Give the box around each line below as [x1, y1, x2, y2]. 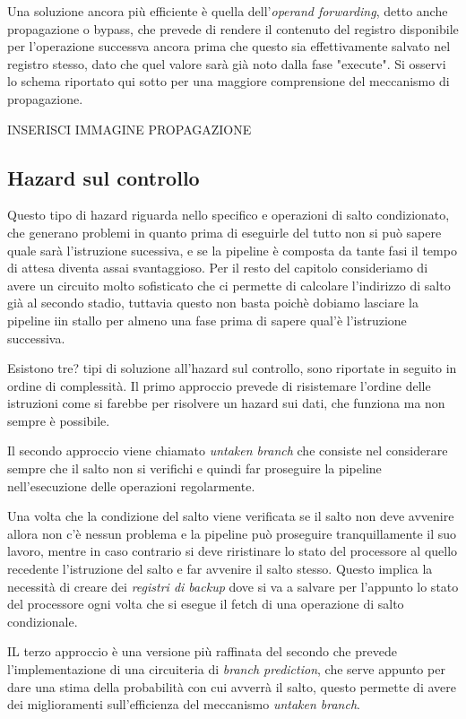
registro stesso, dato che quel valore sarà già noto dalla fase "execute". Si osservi [7, 54, 446, 73]
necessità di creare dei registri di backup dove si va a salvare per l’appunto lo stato [7, 576, 459, 595]
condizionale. [7, 611, 78, 630]
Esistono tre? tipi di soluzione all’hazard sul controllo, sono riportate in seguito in [7, 359, 457, 377]
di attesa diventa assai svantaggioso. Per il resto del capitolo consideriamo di [7, 258, 428, 277]
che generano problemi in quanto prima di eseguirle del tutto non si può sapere [7, 222, 442, 241]
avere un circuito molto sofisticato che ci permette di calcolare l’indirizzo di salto [7, 275, 451, 294]
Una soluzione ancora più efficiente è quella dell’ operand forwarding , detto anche [7, 2, 448, 20]
